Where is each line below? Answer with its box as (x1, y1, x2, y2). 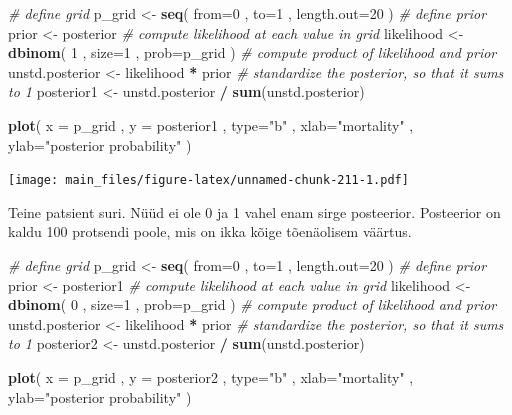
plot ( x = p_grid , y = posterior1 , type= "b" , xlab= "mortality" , (8, 114, 414, 135)
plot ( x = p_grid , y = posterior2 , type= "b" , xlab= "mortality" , (8, 366, 414, 387)
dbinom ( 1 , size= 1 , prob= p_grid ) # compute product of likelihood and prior (8, 42, 497, 63)
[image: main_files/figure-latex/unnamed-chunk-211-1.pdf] (8, 173, 409, 188)
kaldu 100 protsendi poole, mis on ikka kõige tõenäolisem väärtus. (8, 221, 412, 242)
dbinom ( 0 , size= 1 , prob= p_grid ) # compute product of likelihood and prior (8, 294, 497, 315)
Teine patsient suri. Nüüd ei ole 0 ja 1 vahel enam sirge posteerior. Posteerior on (8, 201, 501, 222)
